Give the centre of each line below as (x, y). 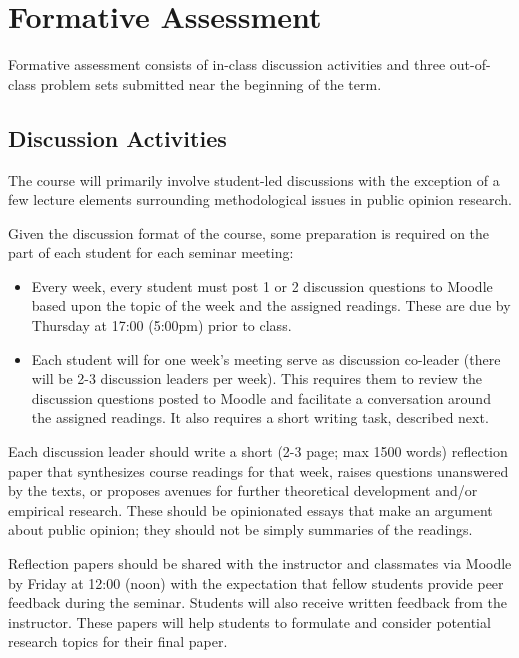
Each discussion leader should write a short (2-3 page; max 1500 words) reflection (258, 451)
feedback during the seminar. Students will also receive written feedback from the (257, 602)
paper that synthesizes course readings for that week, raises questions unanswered (258, 470)
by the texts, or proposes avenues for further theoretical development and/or (243, 490)
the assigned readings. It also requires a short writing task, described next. (260, 417)
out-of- (470, 64)
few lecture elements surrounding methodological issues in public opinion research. (260, 199)
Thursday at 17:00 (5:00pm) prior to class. (161, 325)
